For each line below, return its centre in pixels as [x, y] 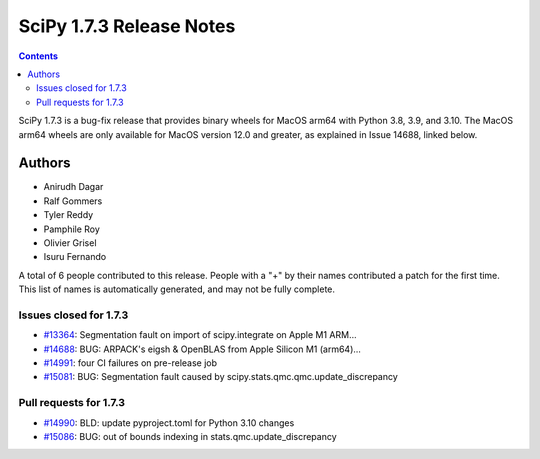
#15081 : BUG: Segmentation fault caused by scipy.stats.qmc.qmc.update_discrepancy [221, 377]
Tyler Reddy [68, 215]
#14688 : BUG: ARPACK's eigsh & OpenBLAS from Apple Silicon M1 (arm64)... [202, 349]
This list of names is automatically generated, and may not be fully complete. [176, 289]
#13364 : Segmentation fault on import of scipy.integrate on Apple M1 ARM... [200, 335]
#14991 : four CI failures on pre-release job [130, 363]
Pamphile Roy [71, 229]
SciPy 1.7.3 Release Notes [127, 26]
